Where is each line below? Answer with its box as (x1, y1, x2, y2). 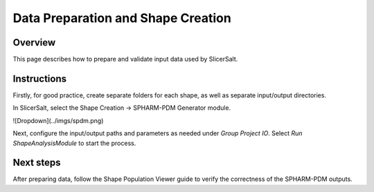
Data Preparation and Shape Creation (12, 10, 231, 26)
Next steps (12, 157, 61, 169)
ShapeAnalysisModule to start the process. (12, 139, 136, 147)
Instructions (12, 73, 67, 84)
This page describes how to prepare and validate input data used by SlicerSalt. (12, 55, 238, 64)
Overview (12, 37, 56, 48)
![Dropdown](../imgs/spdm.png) (12, 116, 104, 124)
